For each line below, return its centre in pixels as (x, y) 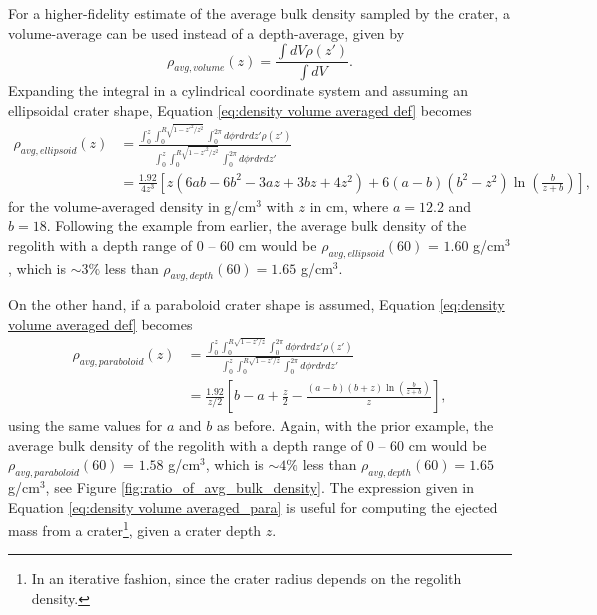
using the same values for (85, 425)
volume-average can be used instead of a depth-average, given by (206, 32)
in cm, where (349, 205)
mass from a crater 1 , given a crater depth (135, 528)
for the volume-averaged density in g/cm (132, 205)
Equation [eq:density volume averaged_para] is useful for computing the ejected (253, 506)
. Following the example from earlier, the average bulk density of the (256, 225)
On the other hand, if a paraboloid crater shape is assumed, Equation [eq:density (256, 304)
